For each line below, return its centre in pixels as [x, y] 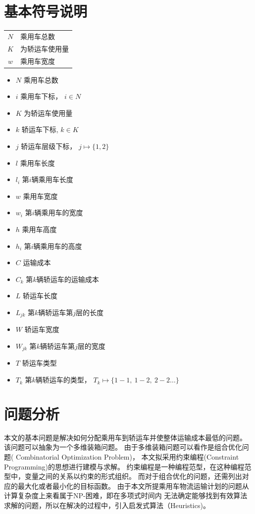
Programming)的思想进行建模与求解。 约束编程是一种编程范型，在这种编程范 [128, 466]
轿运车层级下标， [49, 146]
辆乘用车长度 [52, 179]
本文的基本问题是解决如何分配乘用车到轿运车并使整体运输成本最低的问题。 [125, 437]
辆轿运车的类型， [63, 380]
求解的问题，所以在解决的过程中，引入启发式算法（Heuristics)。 [107, 505]
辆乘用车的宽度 [59, 212]
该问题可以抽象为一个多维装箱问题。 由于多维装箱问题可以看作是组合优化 [123, 447]
